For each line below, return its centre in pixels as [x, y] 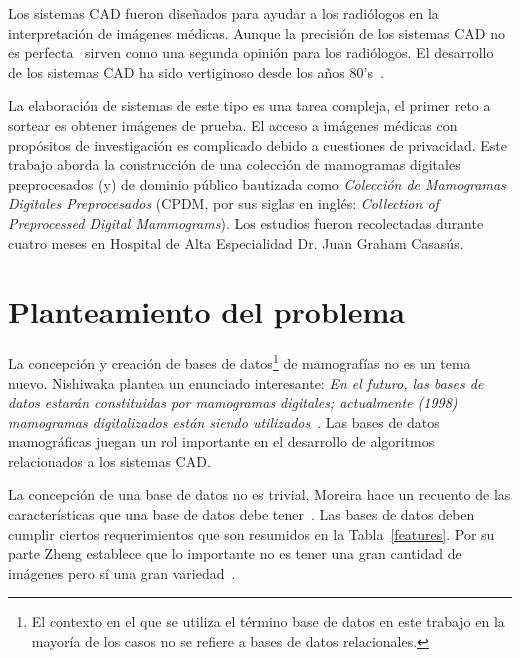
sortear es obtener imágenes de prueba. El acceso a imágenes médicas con [233, 124]
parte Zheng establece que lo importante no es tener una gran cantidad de [235, 553]
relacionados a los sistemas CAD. [109, 460]
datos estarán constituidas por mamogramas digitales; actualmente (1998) [233, 402]
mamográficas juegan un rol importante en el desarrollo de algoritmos [221, 441]
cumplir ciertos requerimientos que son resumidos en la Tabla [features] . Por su [251, 533]
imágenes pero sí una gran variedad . [122, 572]
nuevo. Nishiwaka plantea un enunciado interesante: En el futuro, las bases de [246, 382]
